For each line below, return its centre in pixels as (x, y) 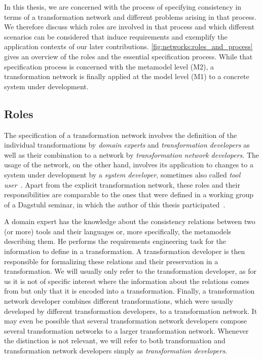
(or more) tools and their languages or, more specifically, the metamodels (118, 231)
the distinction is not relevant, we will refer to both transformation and (115, 340)
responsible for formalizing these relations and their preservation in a (111, 261)
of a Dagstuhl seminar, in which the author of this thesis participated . (115, 204)
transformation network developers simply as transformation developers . (116, 351)
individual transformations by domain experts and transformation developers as (127, 145)
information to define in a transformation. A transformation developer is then (125, 251)
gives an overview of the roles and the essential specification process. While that (128, 56)
